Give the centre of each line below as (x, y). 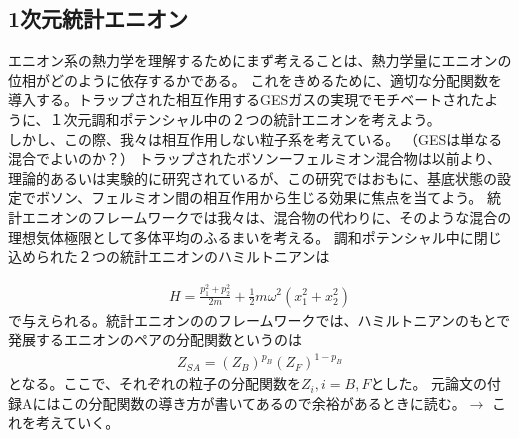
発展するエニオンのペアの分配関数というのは (155, 339)
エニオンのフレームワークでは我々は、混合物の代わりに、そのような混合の (266, 216)
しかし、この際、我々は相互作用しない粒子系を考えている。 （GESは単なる (255, 138)
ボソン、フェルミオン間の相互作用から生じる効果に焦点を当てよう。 (259, 197)
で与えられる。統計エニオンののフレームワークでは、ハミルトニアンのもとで (259, 319)
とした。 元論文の (429, 383)
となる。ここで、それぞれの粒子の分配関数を (155, 383)
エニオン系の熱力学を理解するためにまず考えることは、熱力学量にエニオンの (260, 60)
